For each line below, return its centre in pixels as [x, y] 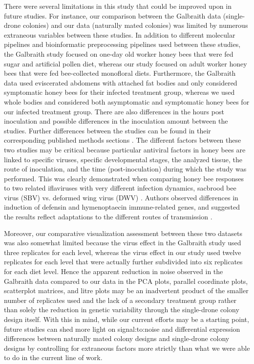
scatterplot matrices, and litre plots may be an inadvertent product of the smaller [126, 290]
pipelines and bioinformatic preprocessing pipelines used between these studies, [122, 44]
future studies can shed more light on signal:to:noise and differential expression [122, 329]
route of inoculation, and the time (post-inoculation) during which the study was [125, 169]
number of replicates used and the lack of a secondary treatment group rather [120, 300]
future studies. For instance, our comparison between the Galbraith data [113, 15]
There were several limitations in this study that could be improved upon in [118, 6]
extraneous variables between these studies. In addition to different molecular [120, 34]
